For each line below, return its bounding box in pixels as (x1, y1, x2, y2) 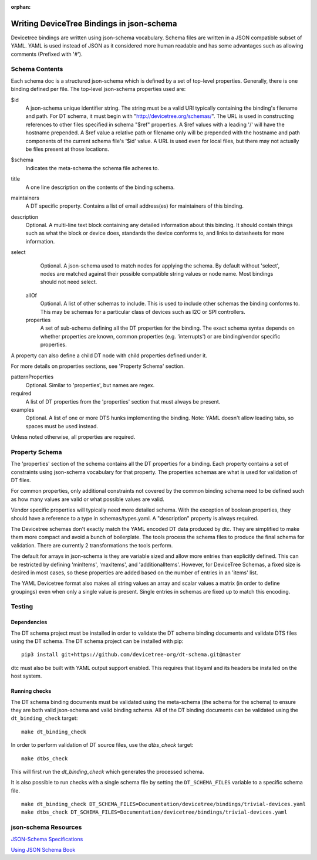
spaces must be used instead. (25, 422, 99, 429)
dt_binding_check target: (11, 715, 78, 722)
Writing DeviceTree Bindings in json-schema (11, 18, 177, 29)
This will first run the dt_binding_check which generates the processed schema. (11, 768, 204, 775)
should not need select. (40, 279, 97, 286)
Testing (11, 602, 33, 611)
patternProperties (11, 373, 54, 381)
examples (11, 406, 35, 413)
